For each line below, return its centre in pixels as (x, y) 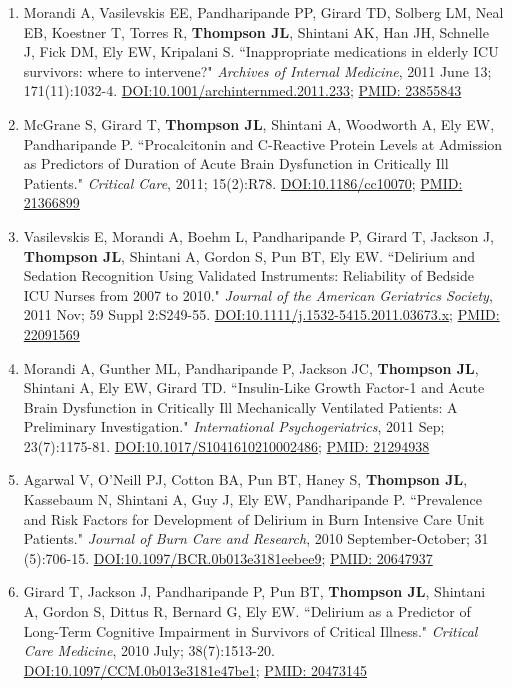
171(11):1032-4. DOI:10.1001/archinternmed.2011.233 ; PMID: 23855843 (242, 90)
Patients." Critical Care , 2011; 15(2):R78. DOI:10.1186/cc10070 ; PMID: (243, 182)
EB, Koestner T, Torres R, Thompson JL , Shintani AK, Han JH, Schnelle (256, 31)
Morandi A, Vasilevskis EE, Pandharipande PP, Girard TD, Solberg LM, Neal (263, 12)
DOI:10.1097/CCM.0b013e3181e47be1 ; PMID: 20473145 (195, 669)
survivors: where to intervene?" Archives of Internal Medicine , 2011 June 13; (257, 70)
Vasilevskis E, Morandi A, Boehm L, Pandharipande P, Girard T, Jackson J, (258, 235)
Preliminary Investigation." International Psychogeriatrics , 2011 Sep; (234, 426)
